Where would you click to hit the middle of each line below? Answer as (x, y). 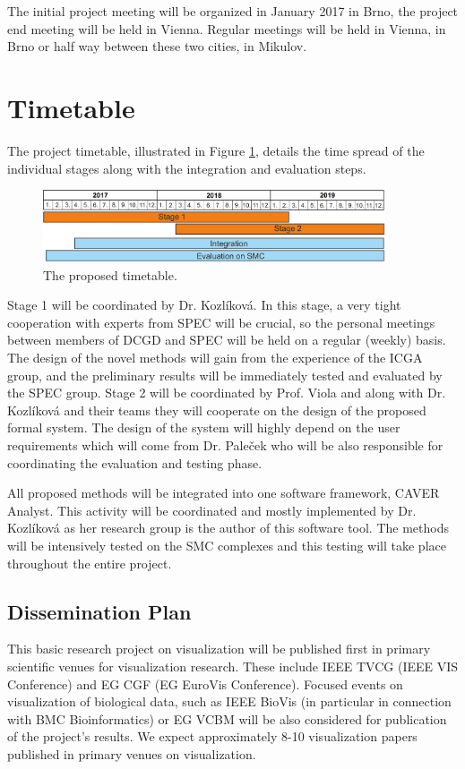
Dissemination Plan (99, 611)
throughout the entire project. (90, 563)
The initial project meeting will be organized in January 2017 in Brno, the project (233, 11)
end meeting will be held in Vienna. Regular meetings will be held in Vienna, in (227, 28)
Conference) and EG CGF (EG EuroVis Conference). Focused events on (205, 684)
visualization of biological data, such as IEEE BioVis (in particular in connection (229, 701)
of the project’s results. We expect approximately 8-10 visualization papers (212, 736)
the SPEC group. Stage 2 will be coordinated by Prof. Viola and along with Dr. (227, 393)
